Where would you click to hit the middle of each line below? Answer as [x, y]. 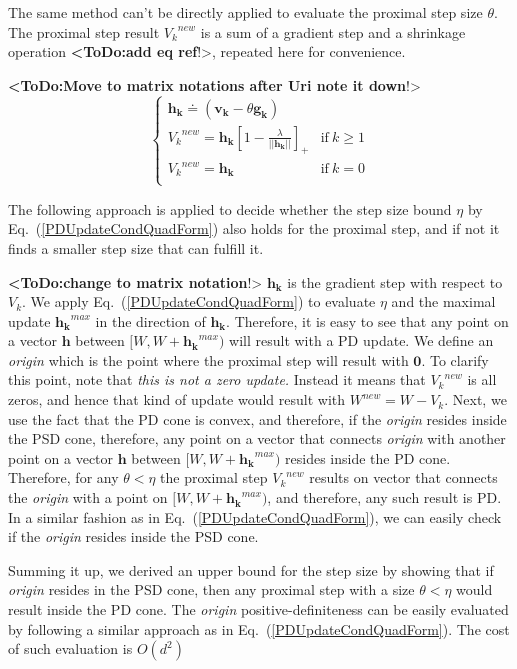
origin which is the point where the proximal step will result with [208, 359]
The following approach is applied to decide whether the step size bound [230, 208]
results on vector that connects [403, 477]
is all [482, 379]
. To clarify [455, 359]
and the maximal [443, 301]
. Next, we [475, 399]
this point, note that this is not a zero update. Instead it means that [217, 379]
